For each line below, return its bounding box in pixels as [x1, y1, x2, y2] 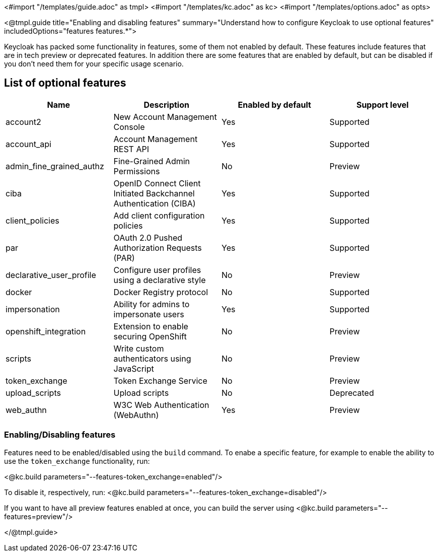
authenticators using [113, 353, 191, 364]
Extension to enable [113, 321, 188, 331]
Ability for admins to [113, 299, 190, 309]
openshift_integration [6, 326, 86, 336]
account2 [6, 116, 41, 127]
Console [113, 121, 145, 132]
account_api [6, 138, 51, 149]
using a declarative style [113, 274, 206, 285]
